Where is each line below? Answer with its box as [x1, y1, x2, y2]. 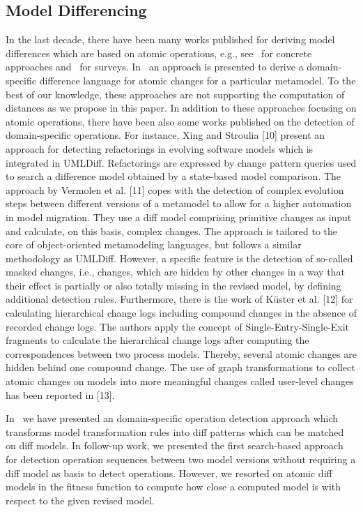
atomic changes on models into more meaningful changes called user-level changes [6, 374, 354, 389]
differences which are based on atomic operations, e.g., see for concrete [6, 45, 312, 60]
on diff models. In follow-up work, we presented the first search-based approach [6, 438, 343, 453]
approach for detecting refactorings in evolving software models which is [6, 141, 314, 156]
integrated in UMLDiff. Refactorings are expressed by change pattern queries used [6, 155, 357, 170]
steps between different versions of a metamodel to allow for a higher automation [6, 196, 352, 211]
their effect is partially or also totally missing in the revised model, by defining [6, 278, 341, 292]
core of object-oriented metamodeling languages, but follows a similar [6, 237, 302, 252]
